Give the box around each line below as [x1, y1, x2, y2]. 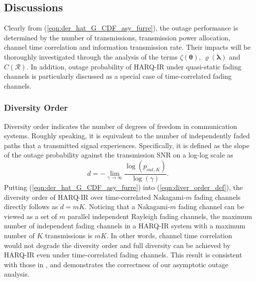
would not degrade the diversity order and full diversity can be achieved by [4, 240, 231, 250]
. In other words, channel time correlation [106, 230, 232, 240]
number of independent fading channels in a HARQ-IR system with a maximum [4, 220, 246, 231]
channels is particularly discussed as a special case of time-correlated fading [4, 71, 232, 81]
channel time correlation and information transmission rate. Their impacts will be [4, 42, 251, 52]
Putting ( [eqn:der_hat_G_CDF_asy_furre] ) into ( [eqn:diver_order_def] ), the [4, 182, 243, 192]
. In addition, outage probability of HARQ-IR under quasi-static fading [26, 61, 242, 71]
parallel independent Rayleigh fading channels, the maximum [67, 211, 252, 221]
